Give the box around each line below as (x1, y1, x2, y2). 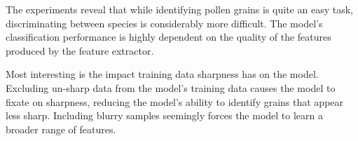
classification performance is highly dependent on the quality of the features (6, 29, 331, 44)
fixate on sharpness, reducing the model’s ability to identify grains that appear (6, 94, 344, 109)
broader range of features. (6, 121, 116, 136)
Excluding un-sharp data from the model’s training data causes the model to (6, 80, 336, 95)
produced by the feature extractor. (6, 43, 154, 58)
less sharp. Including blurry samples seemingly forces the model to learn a (6, 108, 323, 123)
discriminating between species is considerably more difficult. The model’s (6, 15, 323, 30)
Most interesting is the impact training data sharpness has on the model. (6, 67, 319, 81)
